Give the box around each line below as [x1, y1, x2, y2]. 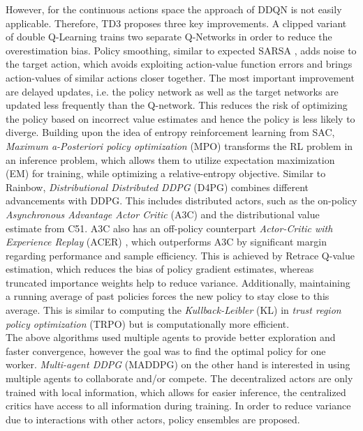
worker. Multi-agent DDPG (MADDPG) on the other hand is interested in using [6, 357, 350, 372]
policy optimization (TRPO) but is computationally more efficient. [6, 316, 290, 331]
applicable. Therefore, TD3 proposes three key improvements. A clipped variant [6, 15, 347, 30]
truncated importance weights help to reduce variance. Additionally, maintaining [6, 275, 350, 289]
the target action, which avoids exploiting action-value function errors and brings [6, 56, 353, 71]
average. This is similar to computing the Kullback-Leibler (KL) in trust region [6, 303, 341, 317]
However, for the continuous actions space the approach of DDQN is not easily [6, 2, 342, 16]
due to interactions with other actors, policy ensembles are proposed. [6, 411, 300, 426]
